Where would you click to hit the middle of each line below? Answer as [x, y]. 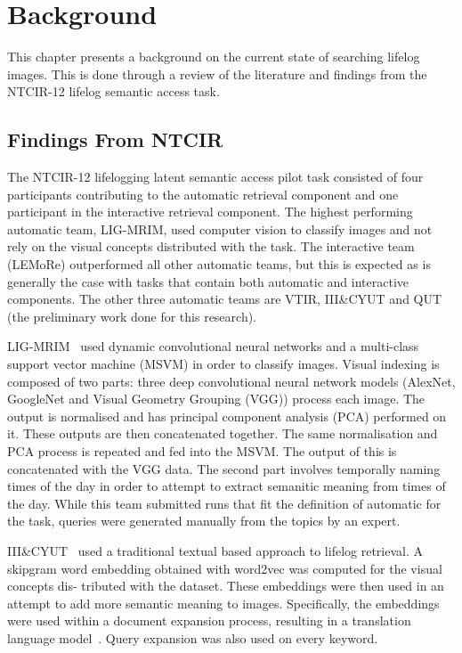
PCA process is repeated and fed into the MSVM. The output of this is [202, 451]
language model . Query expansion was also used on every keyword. [193, 637]
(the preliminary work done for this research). [132, 316]
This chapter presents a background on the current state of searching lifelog [214, 57]
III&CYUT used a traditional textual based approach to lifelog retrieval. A [215, 550]
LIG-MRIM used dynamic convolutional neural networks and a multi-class [213, 346]
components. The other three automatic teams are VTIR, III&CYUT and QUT [225, 299]
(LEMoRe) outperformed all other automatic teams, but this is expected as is [219, 264]
